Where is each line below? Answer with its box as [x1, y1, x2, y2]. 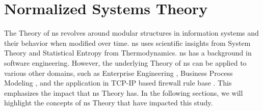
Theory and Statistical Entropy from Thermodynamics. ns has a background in [4, 47, 252, 58]
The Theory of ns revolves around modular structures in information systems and [4, 27, 259, 38]
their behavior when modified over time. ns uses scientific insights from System [4, 37, 251, 48]
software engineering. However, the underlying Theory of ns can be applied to [4, 57, 247, 68]
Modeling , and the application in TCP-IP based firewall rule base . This [4, 77, 232, 88]
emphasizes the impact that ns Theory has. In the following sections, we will [4, 87, 243, 98]
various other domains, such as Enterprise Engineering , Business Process [4, 67, 233, 78]
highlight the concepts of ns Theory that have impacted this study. [4, 97, 213, 108]
